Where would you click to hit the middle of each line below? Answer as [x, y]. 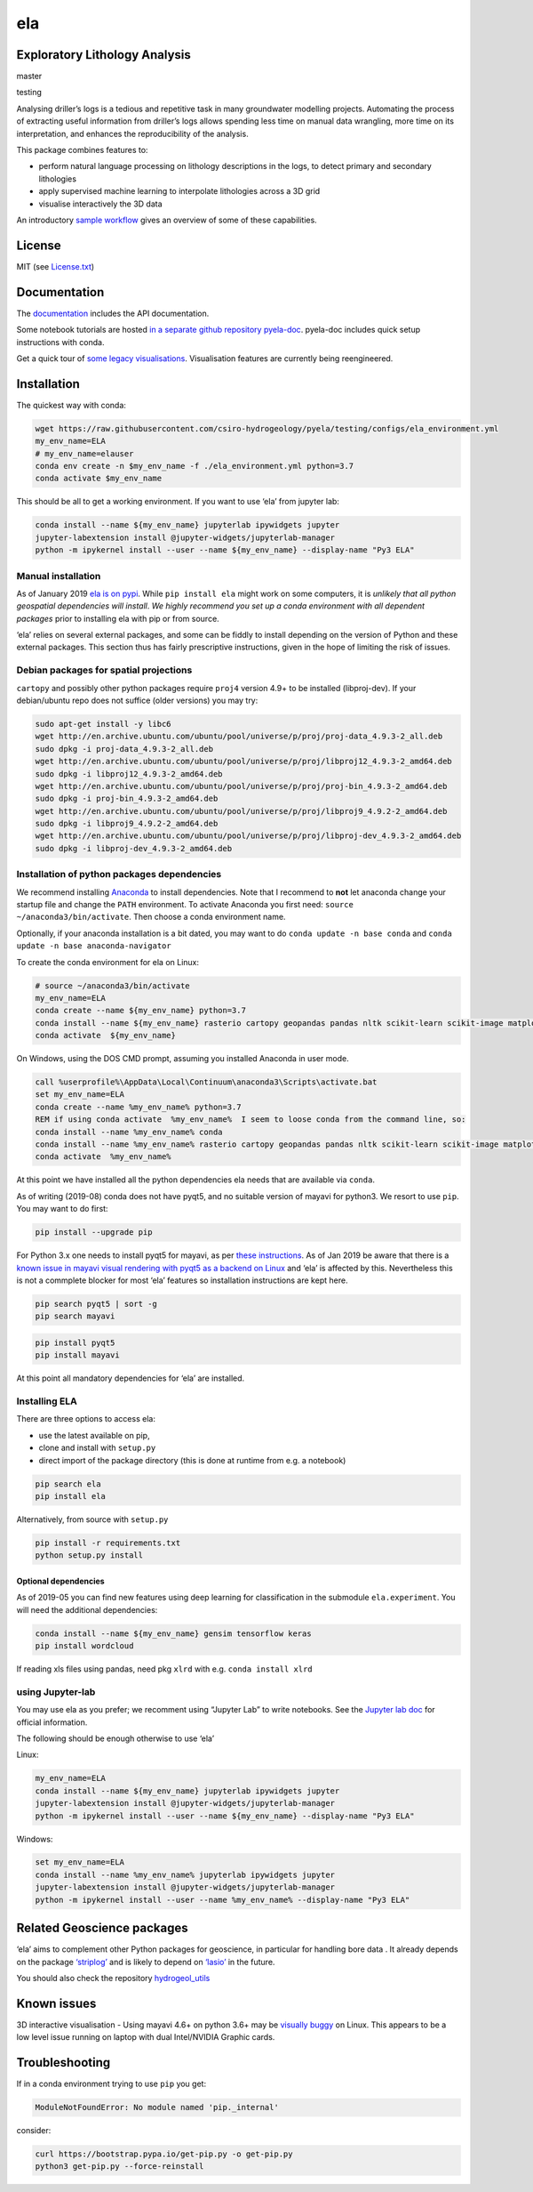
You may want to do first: [62, 1209]
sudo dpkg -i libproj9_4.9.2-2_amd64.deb [127, 824]
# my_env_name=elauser [84, 453]
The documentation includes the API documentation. [113, 313]
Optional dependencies [61, 1581]
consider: [34, 2131]
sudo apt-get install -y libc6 [103, 724]
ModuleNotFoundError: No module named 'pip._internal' [157, 2107]
